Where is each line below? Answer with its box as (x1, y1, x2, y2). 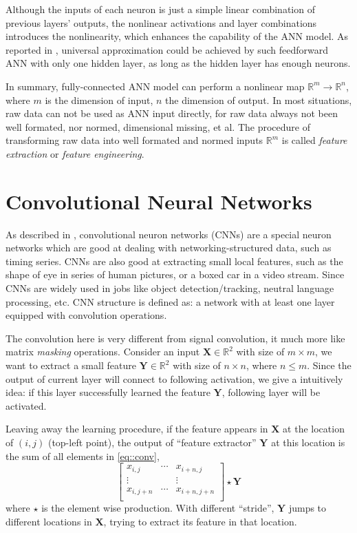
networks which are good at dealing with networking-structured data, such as (6, 240, 332, 255)
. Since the (307, 358, 351, 372)
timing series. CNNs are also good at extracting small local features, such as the (6, 253, 343, 268)
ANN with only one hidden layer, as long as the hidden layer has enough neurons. (6, 56, 351, 70)
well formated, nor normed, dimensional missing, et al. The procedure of (6, 119, 310, 134)
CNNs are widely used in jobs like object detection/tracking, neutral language (6, 281, 334, 295)
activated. (6, 398, 47, 412)
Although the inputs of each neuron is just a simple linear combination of (6, 2, 315, 16)
